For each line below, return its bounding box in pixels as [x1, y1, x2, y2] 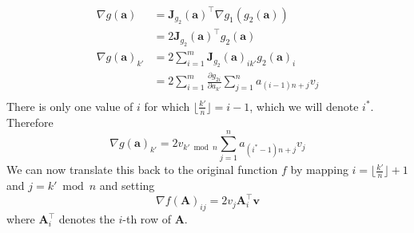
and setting [99, 177, 155, 194]
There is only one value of [6, 97, 133, 114]
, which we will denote [249, 97, 359, 114]
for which [144, 97, 190, 114]
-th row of [122, 211, 172, 227]
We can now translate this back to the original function [6, 161, 278, 178]
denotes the [58, 211, 115, 227]
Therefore [6, 113, 54, 130]
